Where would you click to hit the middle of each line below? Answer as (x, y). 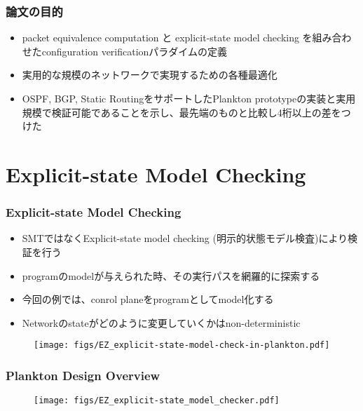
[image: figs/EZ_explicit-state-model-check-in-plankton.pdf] (182, 345)
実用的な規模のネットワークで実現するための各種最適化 (150, 75)
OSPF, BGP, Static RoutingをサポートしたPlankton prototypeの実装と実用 (189, 98)
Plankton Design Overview (83, 375)
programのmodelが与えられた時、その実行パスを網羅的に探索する (171, 275)
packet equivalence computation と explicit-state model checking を (167, 38)
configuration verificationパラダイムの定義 (135, 51)
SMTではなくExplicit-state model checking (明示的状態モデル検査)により (185, 238)
